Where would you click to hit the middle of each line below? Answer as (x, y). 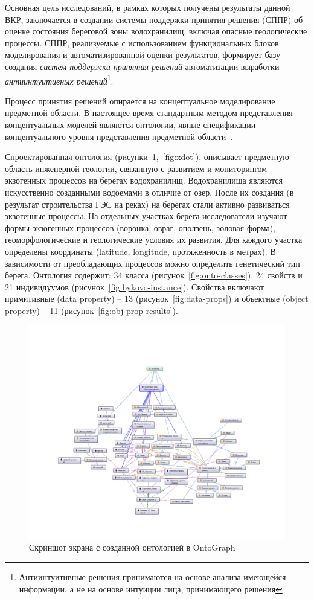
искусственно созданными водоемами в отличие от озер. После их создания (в (149, 192)
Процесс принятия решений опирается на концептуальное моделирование (140, 101)
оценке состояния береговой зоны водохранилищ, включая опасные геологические (156, 31)
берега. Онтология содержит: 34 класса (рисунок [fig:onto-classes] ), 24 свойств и (154, 275)
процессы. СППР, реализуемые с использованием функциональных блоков (142, 43)
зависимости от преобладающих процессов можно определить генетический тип (152, 263)
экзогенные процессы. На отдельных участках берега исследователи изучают (146, 216)
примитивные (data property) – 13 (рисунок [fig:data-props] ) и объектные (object (157, 299)
